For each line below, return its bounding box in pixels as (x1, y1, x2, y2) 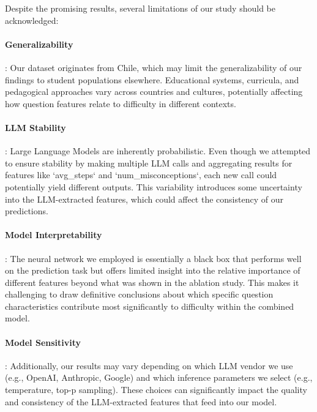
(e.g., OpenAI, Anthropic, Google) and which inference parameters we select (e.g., (5, 371, 313, 384)
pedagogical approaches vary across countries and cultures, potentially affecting (5, 85, 303, 98)
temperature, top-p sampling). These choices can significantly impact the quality (5, 383, 307, 396)
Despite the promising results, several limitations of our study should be (5, 2, 275, 14)
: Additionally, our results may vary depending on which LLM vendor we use (5, 359, 293, 372)
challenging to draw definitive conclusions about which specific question (5, 288, 274, 301)
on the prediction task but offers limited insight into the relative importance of (5, 264, 300, 277)
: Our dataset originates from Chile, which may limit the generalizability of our (5, 61, 302, 73)
